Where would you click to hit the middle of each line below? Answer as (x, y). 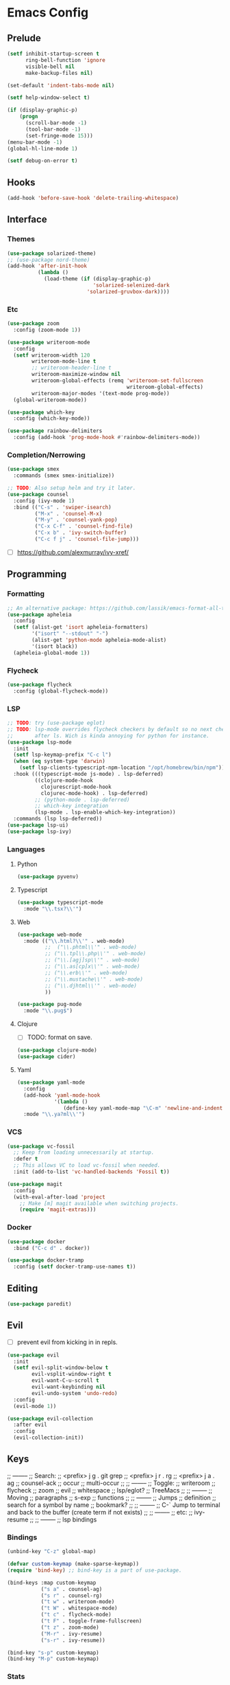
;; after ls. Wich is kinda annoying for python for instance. (108, 736)
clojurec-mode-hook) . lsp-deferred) (94, 793)
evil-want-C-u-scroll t (65, 1381)
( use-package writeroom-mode (49, 342)
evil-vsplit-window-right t (72, 1374)
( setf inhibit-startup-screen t (53, 54)
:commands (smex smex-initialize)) (64, 476)
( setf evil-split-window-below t (61, 1368)
